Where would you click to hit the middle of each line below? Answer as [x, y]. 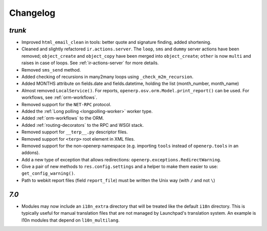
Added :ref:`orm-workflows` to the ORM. [63, 118]
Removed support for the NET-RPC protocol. [66, 104]
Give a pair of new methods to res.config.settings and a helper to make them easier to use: [120, 167]
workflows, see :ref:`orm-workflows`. [59, 97]
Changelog [32, 13]
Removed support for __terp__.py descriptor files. [75, 132]
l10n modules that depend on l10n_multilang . [70, 220]
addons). [31, 153]
